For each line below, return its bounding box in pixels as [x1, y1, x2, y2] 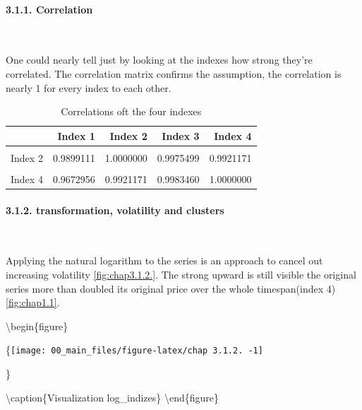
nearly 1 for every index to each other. [6, 80, 171, 95]
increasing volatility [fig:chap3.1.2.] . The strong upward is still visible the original [6, 267, 356, 282]
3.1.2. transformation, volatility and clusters [6, 202, 224, 217]
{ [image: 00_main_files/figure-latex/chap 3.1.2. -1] [6, 342, 263, 357]
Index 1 [57, 128, 95, 143]
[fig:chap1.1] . [6, 295, 60, 310]
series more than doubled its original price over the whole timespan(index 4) [6, 281, 336, 295]
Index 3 [162, 128, 200, 143]
